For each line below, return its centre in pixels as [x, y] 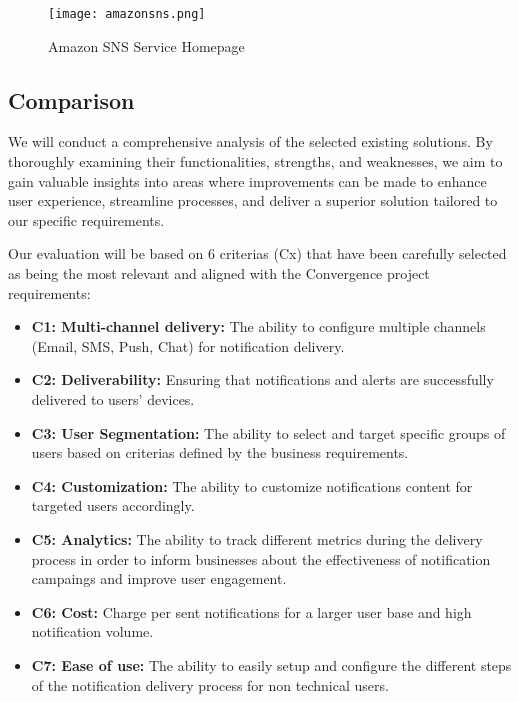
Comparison [71, 99]
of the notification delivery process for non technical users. [210, 684]
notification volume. [92, 631]
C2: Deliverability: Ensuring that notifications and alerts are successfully [262, 379]
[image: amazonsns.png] [127, 14]
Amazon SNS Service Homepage [146, 45]
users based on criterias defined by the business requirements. [220, 452]
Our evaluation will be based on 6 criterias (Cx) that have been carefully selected [257, 253]
